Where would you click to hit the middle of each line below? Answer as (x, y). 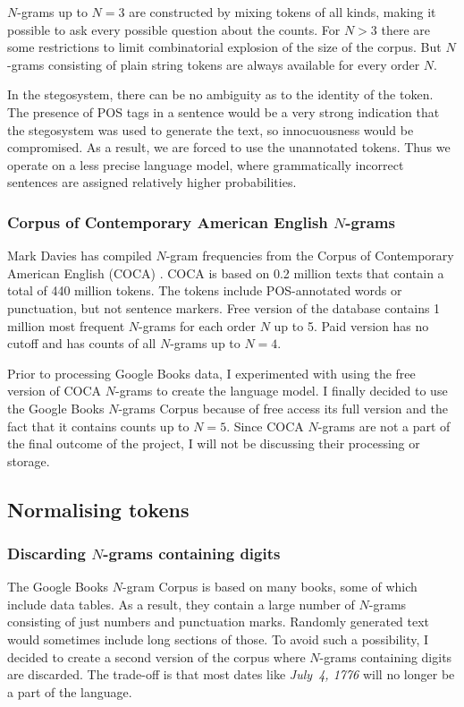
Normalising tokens (98, 509)
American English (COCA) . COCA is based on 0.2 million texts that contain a (226, 273)
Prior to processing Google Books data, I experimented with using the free (211, 373)
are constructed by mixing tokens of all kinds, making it (283, 12)
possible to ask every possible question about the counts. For (174, 29)
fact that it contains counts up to (98, 426)
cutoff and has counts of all (82, 343)
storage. (29, 460)
